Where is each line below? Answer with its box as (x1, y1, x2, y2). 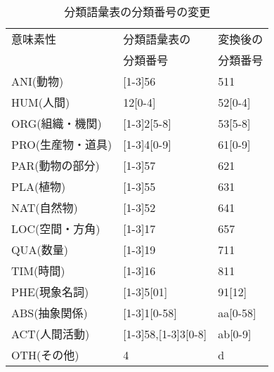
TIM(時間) (11, 263, 65, 279)
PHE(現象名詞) (11, 284, 89, 300)
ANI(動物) (11, 73, 64, 89)
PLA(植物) (11, 178, 66, 194)
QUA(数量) (11, 241, 68, 258)
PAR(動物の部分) (11, 157, 100, 173)
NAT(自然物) (11, 199, 78, 215)
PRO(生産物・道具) (11, 136, 112, 152)
